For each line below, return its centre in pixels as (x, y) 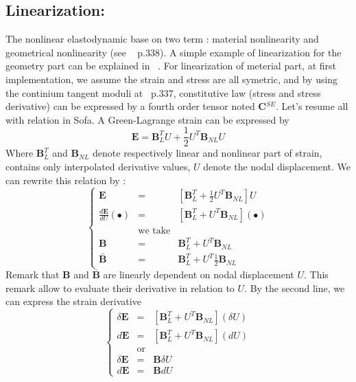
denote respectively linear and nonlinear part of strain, (207, 153)
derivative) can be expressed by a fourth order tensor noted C (136, 106)
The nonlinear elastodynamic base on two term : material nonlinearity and (162, 39)
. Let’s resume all (312, 106)
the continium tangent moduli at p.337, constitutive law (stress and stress (163, 92)
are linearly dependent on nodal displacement (199, 274)
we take (154, 231)
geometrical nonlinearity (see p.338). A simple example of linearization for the (174, 52)
